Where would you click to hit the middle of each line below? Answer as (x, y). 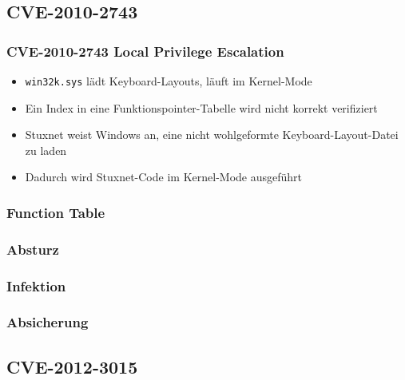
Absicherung (48, 322)
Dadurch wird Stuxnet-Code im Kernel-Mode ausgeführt (163, 177)
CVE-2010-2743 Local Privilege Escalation (145, 51)
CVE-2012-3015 (72, 366)
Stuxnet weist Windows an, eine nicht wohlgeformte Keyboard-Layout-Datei (212, 135)
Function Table (56, 212)
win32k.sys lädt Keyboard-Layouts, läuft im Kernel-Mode (169, 81)
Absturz (33, 249)
